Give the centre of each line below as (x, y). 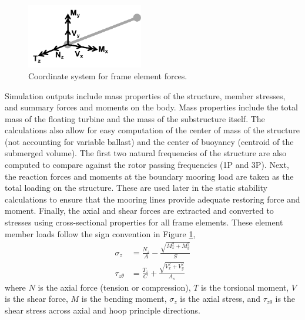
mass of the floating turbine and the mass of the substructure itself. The (135, 118)
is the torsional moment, (245, 287)
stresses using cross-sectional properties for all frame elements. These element (144, 222)
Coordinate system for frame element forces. (108, 75)
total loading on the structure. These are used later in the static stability (136, 188)
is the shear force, (36, 299)
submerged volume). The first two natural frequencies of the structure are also (146, 153)
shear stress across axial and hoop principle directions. (103, 310)
